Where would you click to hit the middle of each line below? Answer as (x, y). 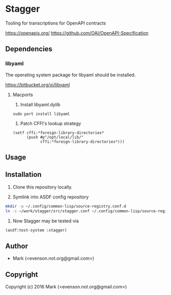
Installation (23, 175)
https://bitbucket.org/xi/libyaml (38, 84)
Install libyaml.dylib (40, 104)
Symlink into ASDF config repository (51, 197)
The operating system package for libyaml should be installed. (70, 75)
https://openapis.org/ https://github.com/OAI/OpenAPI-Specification (77, 33)
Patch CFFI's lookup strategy (51, 123)
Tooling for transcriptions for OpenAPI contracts (55, 23)
